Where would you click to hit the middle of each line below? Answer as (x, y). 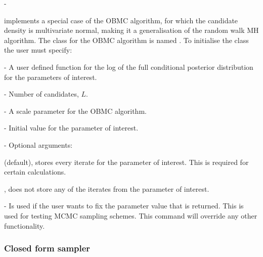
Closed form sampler (47, 248)
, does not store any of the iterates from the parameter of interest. (107, 188)
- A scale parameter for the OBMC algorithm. (75, 111)
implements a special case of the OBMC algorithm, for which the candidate (121, 20)
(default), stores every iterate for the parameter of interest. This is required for (126, 162)
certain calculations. (35, 172)
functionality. (25, 225)
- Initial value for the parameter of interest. (71, 128)
